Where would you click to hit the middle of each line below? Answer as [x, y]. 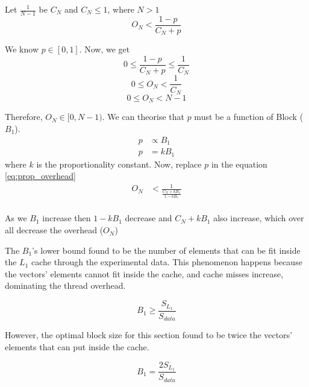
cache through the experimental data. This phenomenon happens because [167, 262]
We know [22, 49]
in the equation [239, 164]
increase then [67, 218]
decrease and [148, 218]
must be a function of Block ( [249, 117]
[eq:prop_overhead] [40, 176]
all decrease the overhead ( [54, 230]
